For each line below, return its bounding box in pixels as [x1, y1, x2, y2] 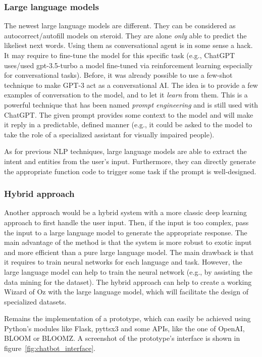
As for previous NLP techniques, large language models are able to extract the [4, 146, 247, 157]
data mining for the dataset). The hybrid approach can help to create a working [4, 276, 252, 287]
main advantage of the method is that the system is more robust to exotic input [4, 237, 252, 247]
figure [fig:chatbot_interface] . [4, 343, 95, 353]
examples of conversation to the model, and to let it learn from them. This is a [4, 89, 248, 100]
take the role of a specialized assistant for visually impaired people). [4, 129, 215, 139]
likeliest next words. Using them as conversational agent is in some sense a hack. [4, 40, 253, 50]
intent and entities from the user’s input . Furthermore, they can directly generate [4, 156, 256, 166]
